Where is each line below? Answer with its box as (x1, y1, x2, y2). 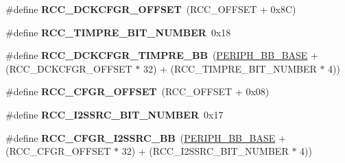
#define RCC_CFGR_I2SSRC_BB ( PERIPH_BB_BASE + (5, 130, 286, 145)
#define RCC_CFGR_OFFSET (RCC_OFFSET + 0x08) (5, 84, 270, 99)
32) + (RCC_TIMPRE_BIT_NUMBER (143, 61, 317, 75)
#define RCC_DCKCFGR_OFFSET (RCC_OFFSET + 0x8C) (5, 2, 296, 16)
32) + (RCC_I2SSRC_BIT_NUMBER (121, 144, 289, 158)
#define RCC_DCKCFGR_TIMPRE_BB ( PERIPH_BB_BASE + (5, 48, 318, 62)
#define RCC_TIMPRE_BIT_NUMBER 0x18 (5, 25, 231, 39)
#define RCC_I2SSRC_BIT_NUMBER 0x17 (5, 107, 224, 121)
